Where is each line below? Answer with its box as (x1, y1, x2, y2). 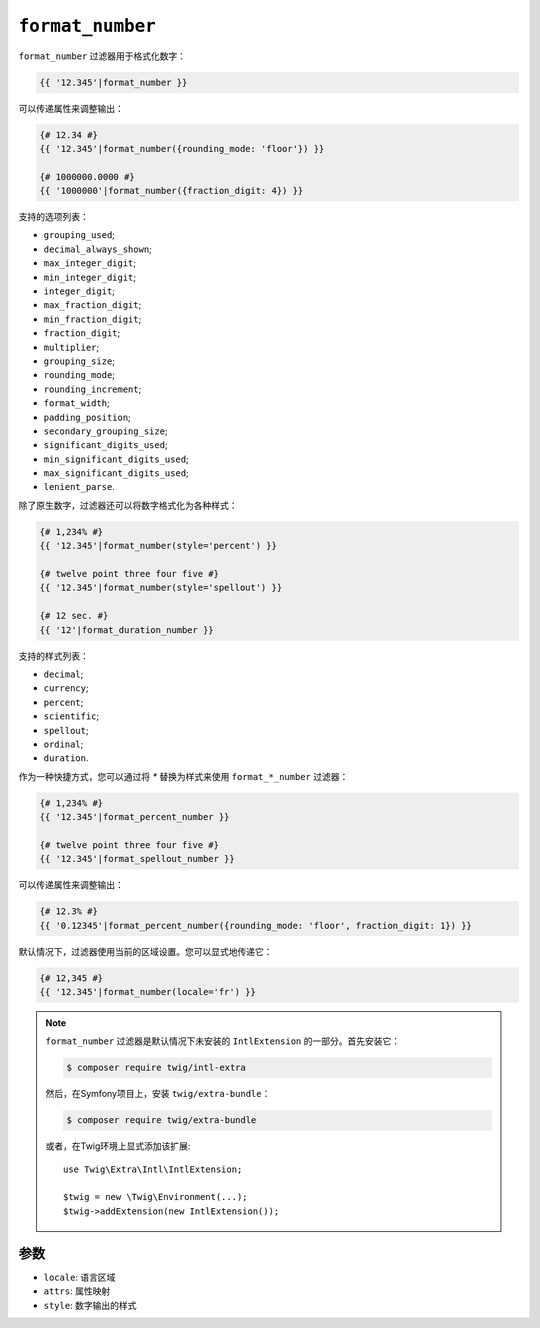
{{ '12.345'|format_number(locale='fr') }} (39, 986, 257, 997)
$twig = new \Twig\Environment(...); (63, 1191, 249, 1203)
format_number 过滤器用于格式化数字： (18, 50, 187, 62)
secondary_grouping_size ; (43, 425, 169, 437)
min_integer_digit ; (43, 271, 137, 283)
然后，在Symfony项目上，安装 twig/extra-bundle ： (45, 1088, 271, 1100)
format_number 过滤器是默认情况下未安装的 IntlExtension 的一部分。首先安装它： (45, 1035, 400, 1047)
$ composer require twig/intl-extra (66, 1062, 247, 1074)
